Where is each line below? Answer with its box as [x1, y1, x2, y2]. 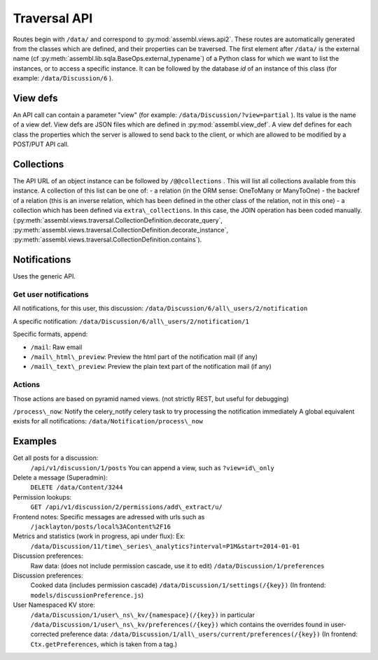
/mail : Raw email [30, 343, 83, 351]
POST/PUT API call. [13, 140, 69, 148]
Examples [13, 435, 57, 447]
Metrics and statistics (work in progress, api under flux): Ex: [13, 532, 185, 540]
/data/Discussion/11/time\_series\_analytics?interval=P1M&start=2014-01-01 [30, 542, 300, 550]
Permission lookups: [13, 493, 72, 501]
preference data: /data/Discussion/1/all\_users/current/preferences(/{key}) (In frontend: [60, 630, 358, 638]
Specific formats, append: [13, 330, 88, 339]
